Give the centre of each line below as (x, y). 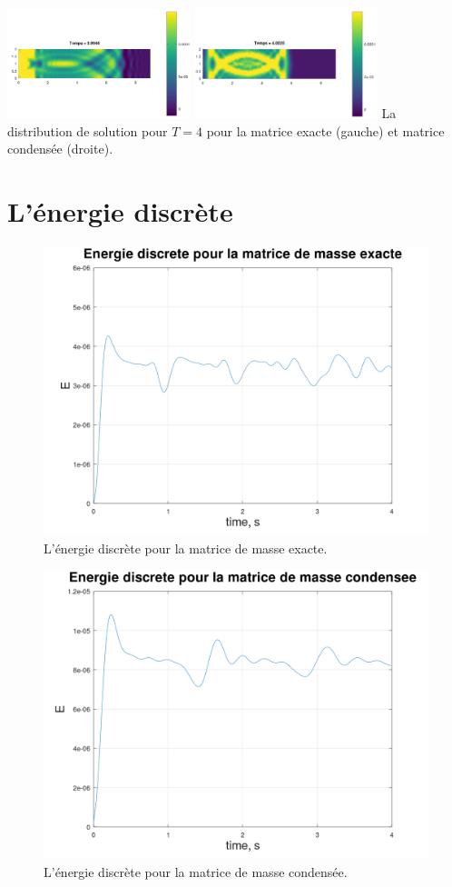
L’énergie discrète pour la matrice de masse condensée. (196, 871)
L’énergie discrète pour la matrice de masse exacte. (186, 548)
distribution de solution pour (88, 130)
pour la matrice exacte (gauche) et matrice (325, 130)
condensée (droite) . (60, 149)
